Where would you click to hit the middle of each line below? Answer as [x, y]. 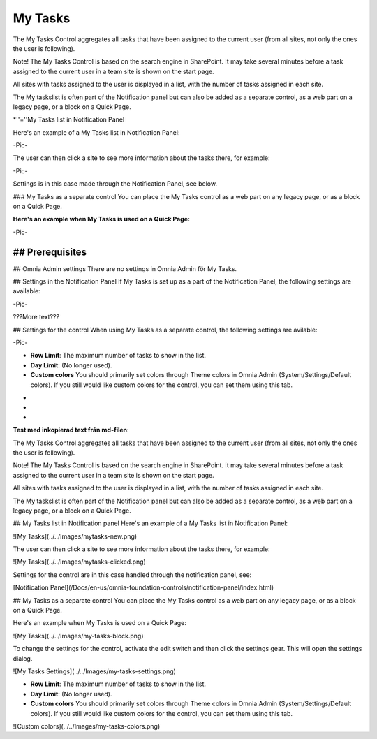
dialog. [23, 658]
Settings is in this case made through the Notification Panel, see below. [115, 184]
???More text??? [36, 317]
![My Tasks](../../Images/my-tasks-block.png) [78, 636]
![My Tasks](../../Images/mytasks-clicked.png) [79, 562]
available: [27, 291]
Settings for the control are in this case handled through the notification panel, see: [132, 575]
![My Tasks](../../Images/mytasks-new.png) [75, 536]
